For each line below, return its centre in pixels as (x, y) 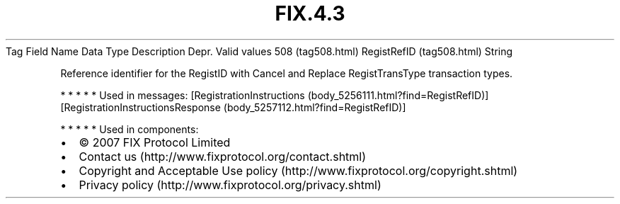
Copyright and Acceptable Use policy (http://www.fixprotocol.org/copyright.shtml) (298, 170)
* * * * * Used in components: (130, 129)
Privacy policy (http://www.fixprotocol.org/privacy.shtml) (230, 185)
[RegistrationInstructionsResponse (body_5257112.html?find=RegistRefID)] (233, 107)
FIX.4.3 (310, 13)
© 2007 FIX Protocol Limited (155, 142)
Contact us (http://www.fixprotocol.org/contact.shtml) (223, 156)
